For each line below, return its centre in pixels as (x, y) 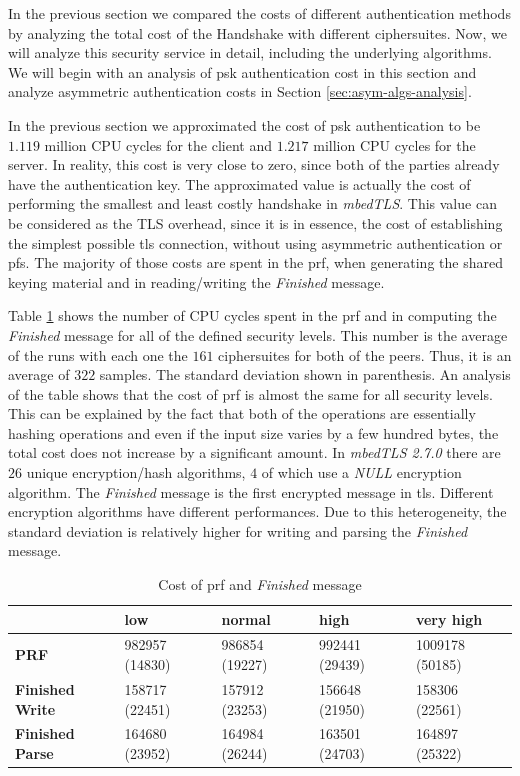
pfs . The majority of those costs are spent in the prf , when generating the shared (255, 262)
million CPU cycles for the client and (158, 144)
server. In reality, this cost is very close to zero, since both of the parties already (254, 164)
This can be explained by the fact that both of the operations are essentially (242, 413)
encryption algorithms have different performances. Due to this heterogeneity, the (257, 511)
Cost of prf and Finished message (260, 584)
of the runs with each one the (98, 354)
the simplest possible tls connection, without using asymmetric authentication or (255, 242)
